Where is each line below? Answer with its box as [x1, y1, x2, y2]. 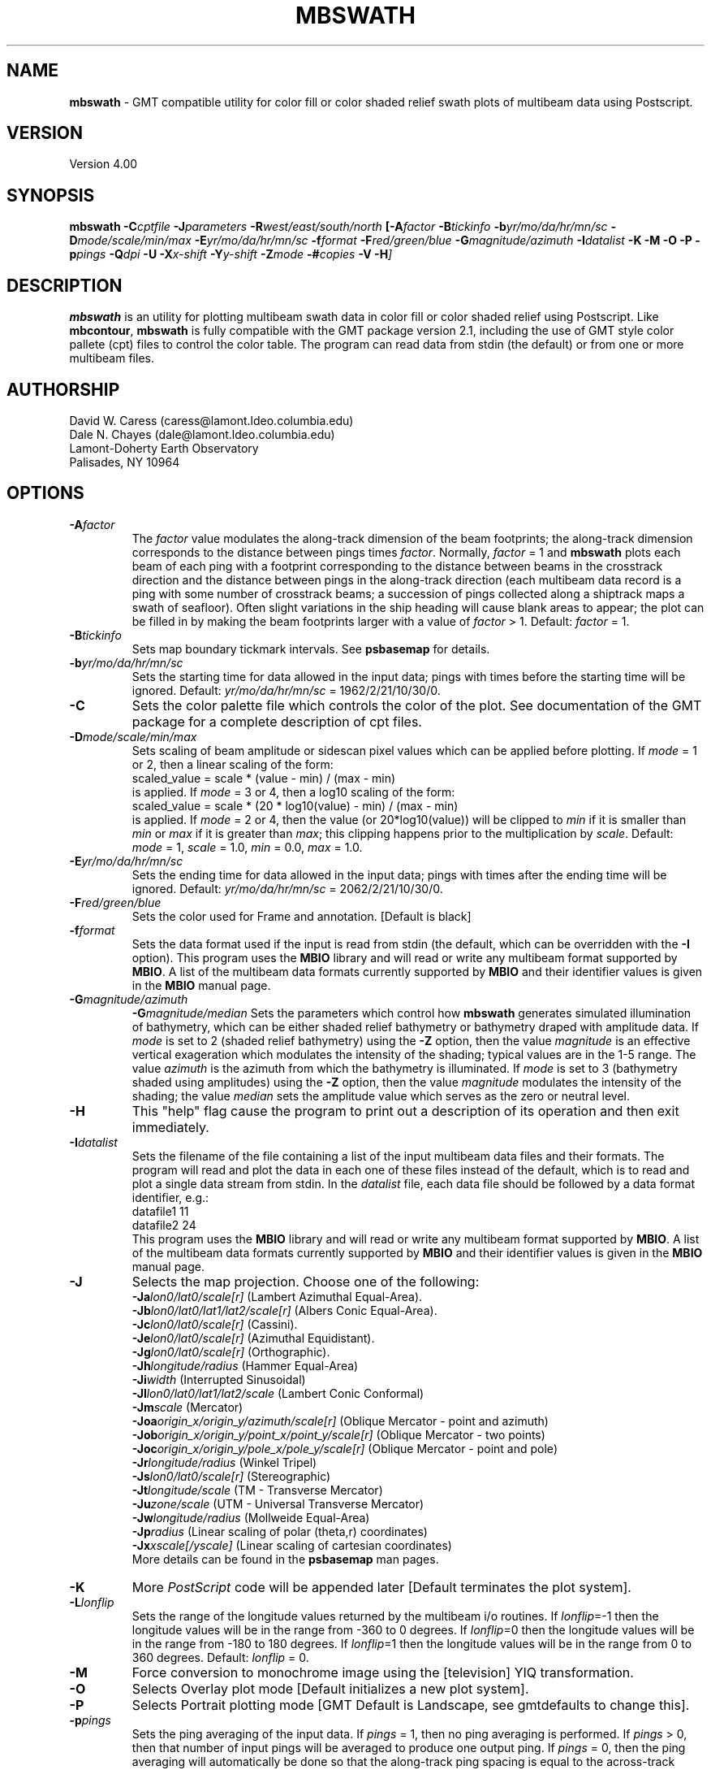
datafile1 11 [131, 1204, 189, 1218]
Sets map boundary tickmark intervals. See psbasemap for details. [131, 641, 490, 656]
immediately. [131, 1118, 209, 1135]
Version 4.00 [69, 157, 138, 171]
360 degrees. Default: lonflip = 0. [131, 1650, 309, 1664]
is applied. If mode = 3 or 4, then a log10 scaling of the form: [131, 784, 455, 799]
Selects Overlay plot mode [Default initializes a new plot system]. [131, 1680, 529, 1697]
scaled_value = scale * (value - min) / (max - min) [131, 770, 396, 785]
